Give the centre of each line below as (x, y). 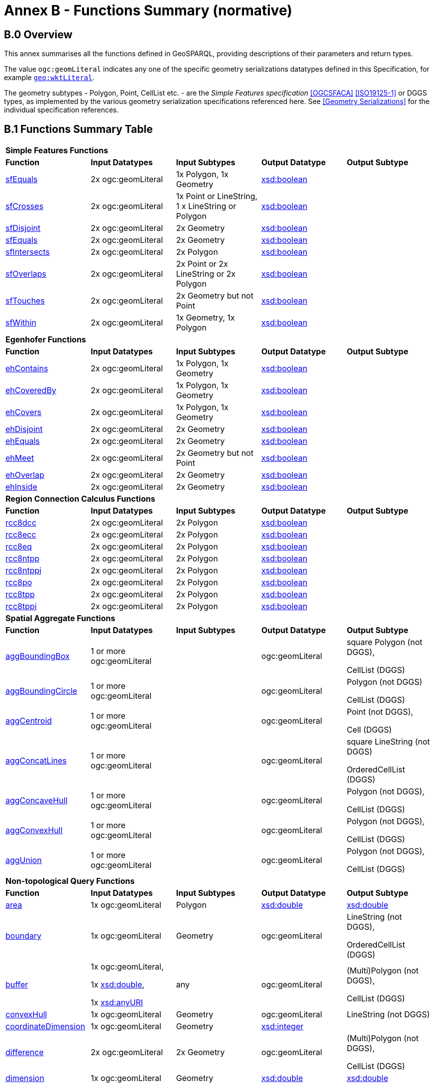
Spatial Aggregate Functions (60, 618)
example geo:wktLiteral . (49, 78)
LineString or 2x (206, 274)
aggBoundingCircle (42, 691)
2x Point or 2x (202, 264)
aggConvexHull (34, 830)
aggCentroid (29, 721)
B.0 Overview (38, 34)
